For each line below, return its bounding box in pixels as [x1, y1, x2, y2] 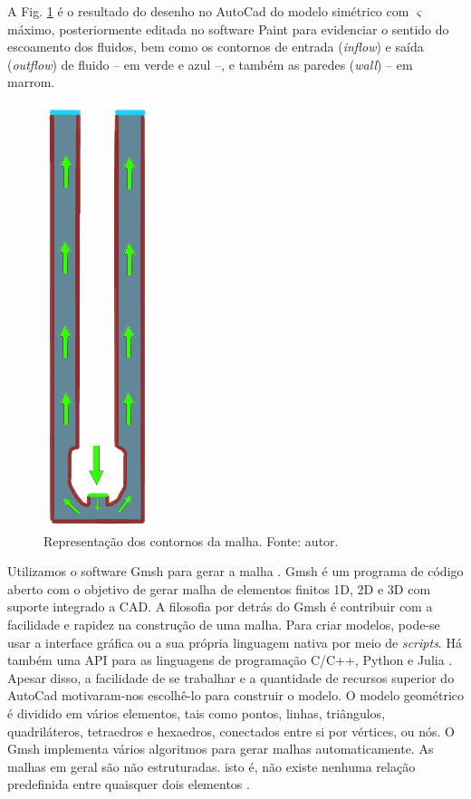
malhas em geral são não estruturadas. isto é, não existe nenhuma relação [7, 756, 416, 775]
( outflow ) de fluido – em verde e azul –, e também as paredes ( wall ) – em [7, 54, 413, 73]
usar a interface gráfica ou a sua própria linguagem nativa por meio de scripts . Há [7, 632, 462, 651]
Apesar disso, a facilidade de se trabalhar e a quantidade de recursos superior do [7, 668, 455, 687]
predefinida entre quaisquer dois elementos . [7, 775, 250, 794]
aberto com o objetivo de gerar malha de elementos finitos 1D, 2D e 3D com [7, 579, 431, 598]
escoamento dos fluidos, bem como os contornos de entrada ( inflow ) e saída [7, 37, 424, 56]
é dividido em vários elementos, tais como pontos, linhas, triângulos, [7, 703, 386, 722]
